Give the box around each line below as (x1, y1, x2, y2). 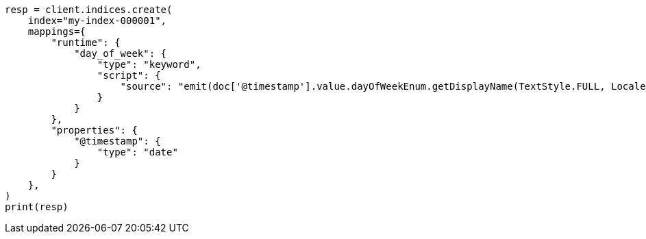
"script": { (97, 70, 161, 81)
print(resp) (5, 201, 69, 212)
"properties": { (51, 125, 138, 136)
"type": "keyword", (97, 59, 201, 70)
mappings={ (27, 26, 86, 37)
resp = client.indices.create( (5, 4, 173, 15)
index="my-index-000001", (27, 15, 167, 26)
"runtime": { (51, 37, 121, 48)
